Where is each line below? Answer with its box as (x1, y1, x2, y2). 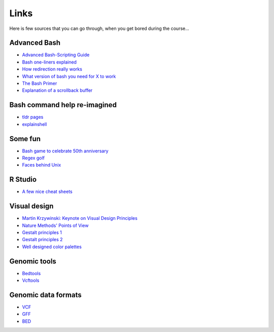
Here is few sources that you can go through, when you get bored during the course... (9, 25, 190, 31)
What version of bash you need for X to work (22, 73, 116, 79)
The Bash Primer (22, 80, 57, 86)
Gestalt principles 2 (22, 237, 63, 243)
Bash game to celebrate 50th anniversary (22, 148, 109, 154)
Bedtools (22, 270, 41, 276)
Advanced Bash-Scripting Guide (22, 52, 90, 58)
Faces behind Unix (22, 162, 61, 168)
